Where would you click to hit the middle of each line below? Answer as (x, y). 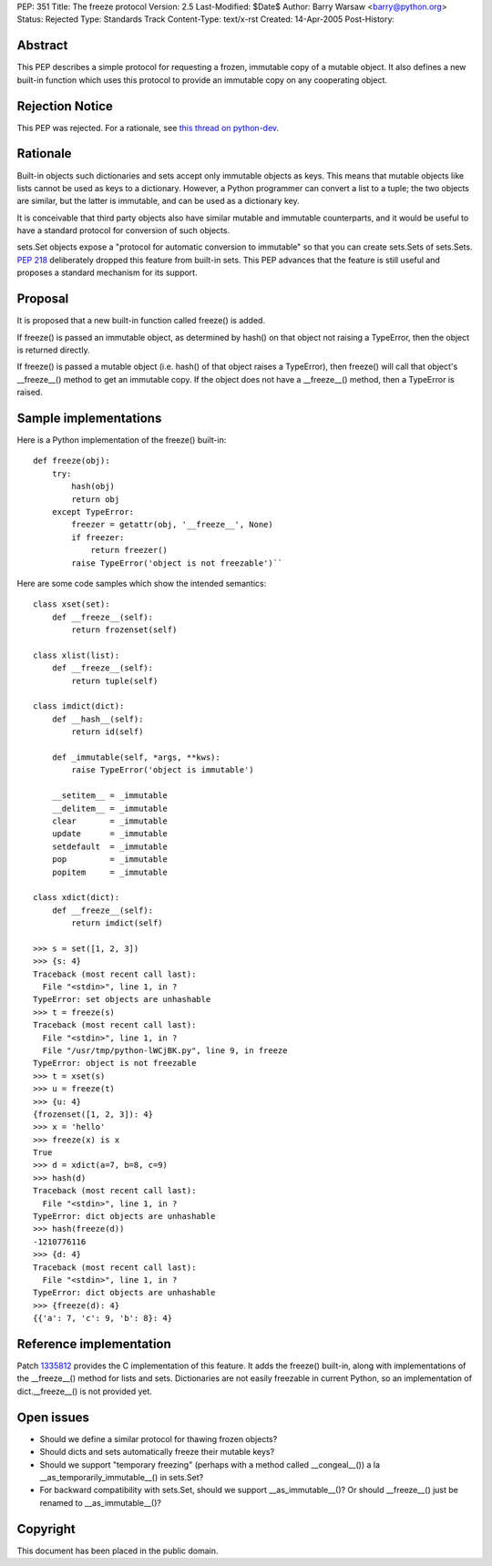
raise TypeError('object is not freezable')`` (177, 563)
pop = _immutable (110, 860)
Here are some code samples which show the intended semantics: (142, 583)
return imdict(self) (117, 923)
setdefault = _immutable (110, 846)
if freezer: (98, 537)
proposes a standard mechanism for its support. (107, 272)
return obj (96, 499)
